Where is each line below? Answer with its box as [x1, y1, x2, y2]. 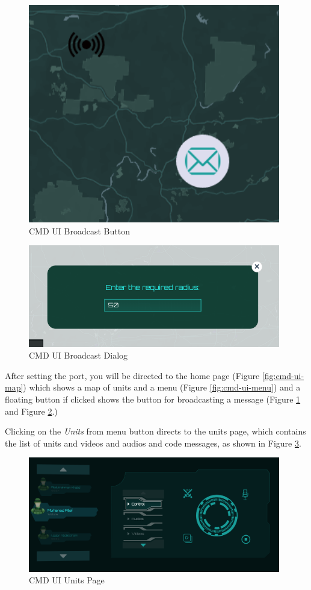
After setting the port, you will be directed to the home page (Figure [5, 369, 260, 381]
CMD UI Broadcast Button [29, 224, 130, 237]
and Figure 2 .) [5, 404, 58, 417]
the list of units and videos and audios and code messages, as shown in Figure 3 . [5, 436, 301, 449]
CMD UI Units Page [29, 574, 105, 586]
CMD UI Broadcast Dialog [29, 349, 128, 362]
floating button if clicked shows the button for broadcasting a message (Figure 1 [5, 392, 301, 405]
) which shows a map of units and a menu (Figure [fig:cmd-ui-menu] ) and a [23, 381, 301, 394]
